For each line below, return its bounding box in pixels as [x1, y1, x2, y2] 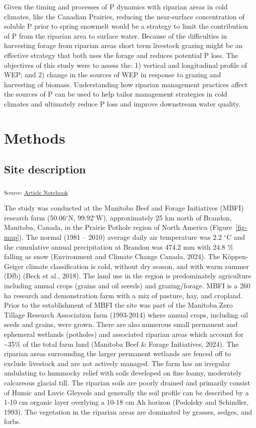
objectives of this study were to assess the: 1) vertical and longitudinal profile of [4, 59, 247, 70]
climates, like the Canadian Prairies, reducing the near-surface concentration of [4, 11, 245, 21]
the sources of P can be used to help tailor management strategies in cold [4, 89, 227, 99]
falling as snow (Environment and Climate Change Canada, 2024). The [4, 251, 220, 262]
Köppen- [222, 251, 249, 262]
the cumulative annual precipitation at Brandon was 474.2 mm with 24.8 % [4, 241, 234, 252]
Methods [4, 127, 65, 148]
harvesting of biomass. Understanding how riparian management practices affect [4, 79, 248, 89]
